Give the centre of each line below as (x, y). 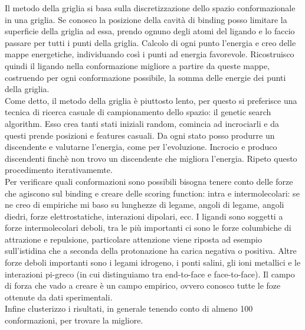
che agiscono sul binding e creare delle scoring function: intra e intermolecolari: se (152, 193)
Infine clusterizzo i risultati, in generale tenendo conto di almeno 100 (129, 308)
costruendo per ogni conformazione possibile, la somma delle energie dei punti (145, 77)
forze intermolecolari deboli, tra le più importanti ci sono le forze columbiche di (148, 228)
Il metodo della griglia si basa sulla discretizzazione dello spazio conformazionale (150, 8)
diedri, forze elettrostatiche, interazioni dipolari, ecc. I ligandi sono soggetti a (144, 216)
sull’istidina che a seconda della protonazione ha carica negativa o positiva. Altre (151, 251)
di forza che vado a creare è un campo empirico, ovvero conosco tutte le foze (143, 285)
